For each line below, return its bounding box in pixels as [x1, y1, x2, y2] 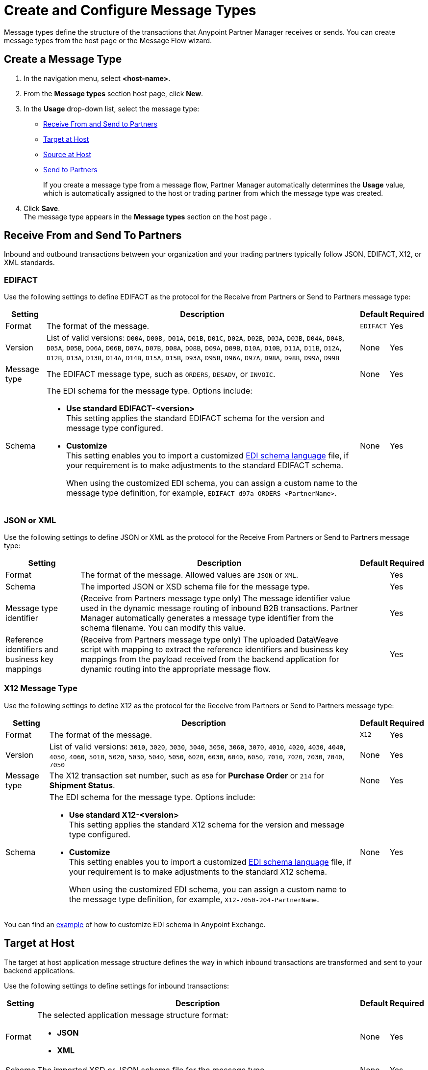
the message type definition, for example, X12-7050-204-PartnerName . [69, 894, 319, 904]
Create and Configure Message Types [4, 2, 256, 19]
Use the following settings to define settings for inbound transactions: [4, 981, 229, 990]
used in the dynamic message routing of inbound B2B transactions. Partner [80, 603, 358, 613]
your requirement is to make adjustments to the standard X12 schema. [69, 866, 327, 877]
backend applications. [4, 966, 75, 975]
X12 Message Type [4, 683, 77, 694]
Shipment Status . [49, 780, 115, 790]
